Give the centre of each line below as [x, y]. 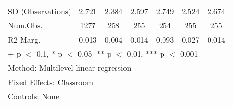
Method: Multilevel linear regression [70, 68]
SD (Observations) [40, 11]
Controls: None [34, 96]
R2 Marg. [24, 39]
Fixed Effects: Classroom [51, 82]
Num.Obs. [25, 25]
